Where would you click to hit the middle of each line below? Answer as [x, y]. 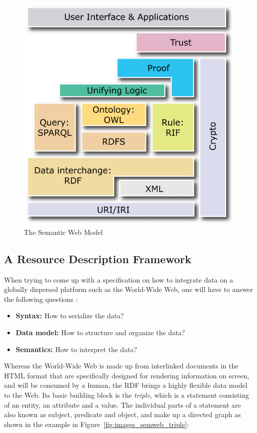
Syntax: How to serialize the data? [70, 316]
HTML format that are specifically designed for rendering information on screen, [127, 375]
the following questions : [41, 299]
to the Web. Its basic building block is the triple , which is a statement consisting [127, 395]
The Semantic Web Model [64, 232]
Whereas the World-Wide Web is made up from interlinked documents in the [121, 366]
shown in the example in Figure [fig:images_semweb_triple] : [96, 424]
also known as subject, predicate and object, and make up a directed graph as [123, 414]
